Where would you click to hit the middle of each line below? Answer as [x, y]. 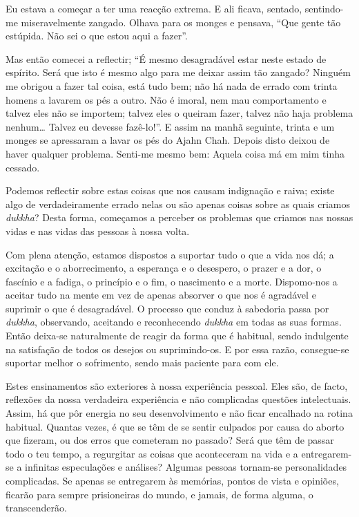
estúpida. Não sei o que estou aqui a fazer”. [97, 36]
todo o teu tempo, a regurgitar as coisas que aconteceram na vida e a [152, 453]
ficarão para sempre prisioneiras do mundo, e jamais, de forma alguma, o [159, 494]
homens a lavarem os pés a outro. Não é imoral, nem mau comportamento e [166, 99]
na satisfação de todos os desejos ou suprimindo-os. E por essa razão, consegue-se [177, 349]
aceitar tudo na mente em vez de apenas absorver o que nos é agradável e [161, 295]
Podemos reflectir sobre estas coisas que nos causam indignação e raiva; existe [170, 190]
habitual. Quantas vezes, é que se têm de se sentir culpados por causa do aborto [175, 426]
